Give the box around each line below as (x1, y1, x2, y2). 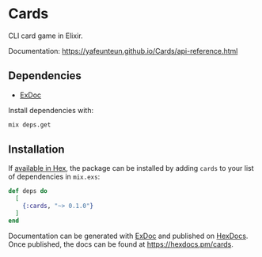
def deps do (8, 187, 47, 195)
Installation (8, 143, 65, 157)
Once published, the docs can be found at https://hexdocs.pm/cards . (8, 239, 234, 249)
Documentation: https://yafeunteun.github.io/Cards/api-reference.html (8, 46, 238, 55)
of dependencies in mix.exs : (8, 172, 101, 182)
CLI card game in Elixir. (8, 31, 83, 40)
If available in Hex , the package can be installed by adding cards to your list (8, 164, 255, 173)
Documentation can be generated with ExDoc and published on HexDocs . (8, 231, 249, 240)
